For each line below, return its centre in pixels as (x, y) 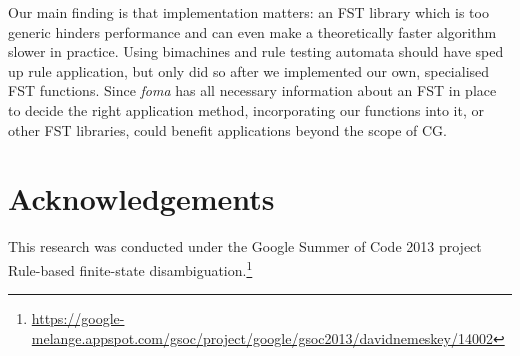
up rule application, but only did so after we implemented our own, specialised (249, 70)
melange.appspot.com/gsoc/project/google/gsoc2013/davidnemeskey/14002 (262, 337)
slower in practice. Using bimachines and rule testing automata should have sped (256, 51)
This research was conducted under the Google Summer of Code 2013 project (245, 246)
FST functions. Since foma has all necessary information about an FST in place (252, 90)
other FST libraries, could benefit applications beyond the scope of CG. (227, 129)
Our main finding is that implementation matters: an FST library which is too (248, 12)
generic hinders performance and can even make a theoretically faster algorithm (252, 31)
